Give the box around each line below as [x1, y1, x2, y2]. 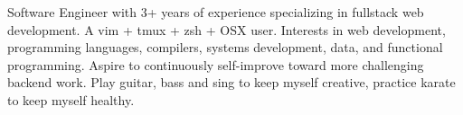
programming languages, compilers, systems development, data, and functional [7, 38, 443, 57]
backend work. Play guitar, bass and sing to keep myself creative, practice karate [7, 73, 456, 92]
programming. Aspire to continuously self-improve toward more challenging [7, 55, 424, 74]
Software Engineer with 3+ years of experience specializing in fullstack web [7, 3, 424, 21]
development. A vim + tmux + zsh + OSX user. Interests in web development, [7, 20, 446, 39]
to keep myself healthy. [7, 90, 135, 109]
